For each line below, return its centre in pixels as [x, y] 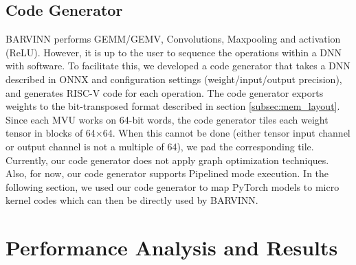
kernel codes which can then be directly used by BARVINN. [132, 200]
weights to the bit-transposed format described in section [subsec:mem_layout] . [173, 106]
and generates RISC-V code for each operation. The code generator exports [165, 92]
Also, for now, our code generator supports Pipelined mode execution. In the [167, 173]
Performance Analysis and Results [172, 247]
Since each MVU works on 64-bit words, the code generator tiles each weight [167, 119]
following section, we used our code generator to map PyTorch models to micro [173, 186]
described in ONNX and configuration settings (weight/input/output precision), [174, 79]
